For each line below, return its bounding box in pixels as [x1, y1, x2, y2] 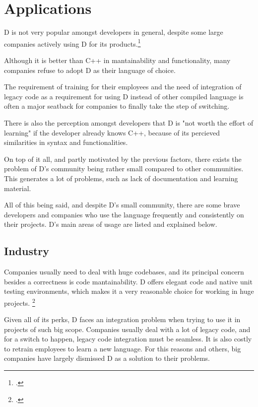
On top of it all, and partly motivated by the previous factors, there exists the [4, 153, 242, 164]
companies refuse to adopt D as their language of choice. [4, 65, 176, 75]
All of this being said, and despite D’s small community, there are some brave [4, 200, 240, 210]
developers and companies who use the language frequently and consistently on [4, 209, 244, 219]
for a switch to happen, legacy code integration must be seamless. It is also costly [4, 334, 252, 344]
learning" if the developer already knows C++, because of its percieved [4, 127, 220, 137]
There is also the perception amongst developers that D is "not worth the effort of [4, 117, 254, 128]
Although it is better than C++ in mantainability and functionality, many [4, 55, 231, 65]
